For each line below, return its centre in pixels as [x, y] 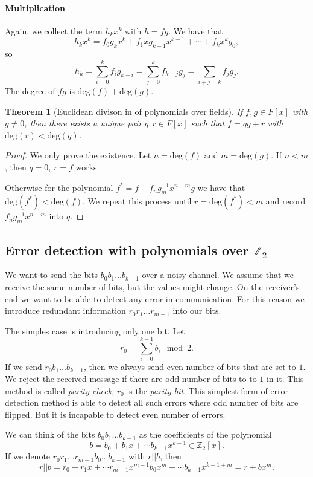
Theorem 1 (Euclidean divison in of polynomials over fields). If [124, 111]
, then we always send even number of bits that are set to [190, 367]
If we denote [28, 456]
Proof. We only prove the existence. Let [78, 155]
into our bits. [197, 310]
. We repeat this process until [137, 201]
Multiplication [35, 8]
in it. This [285, 379]
